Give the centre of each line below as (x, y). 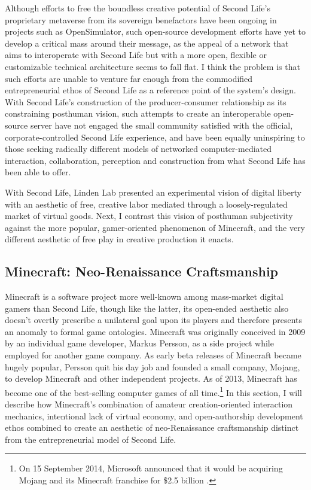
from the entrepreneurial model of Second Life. (91, 439)
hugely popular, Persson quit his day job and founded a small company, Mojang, (153, 366)
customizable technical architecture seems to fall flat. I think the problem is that (153, 66)
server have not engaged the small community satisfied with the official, (161, 125)
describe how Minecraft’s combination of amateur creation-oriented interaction (149, 404)
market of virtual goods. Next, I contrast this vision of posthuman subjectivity (149, 216)
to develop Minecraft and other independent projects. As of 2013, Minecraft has (151, 378)
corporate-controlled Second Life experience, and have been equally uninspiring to (155, 137)
